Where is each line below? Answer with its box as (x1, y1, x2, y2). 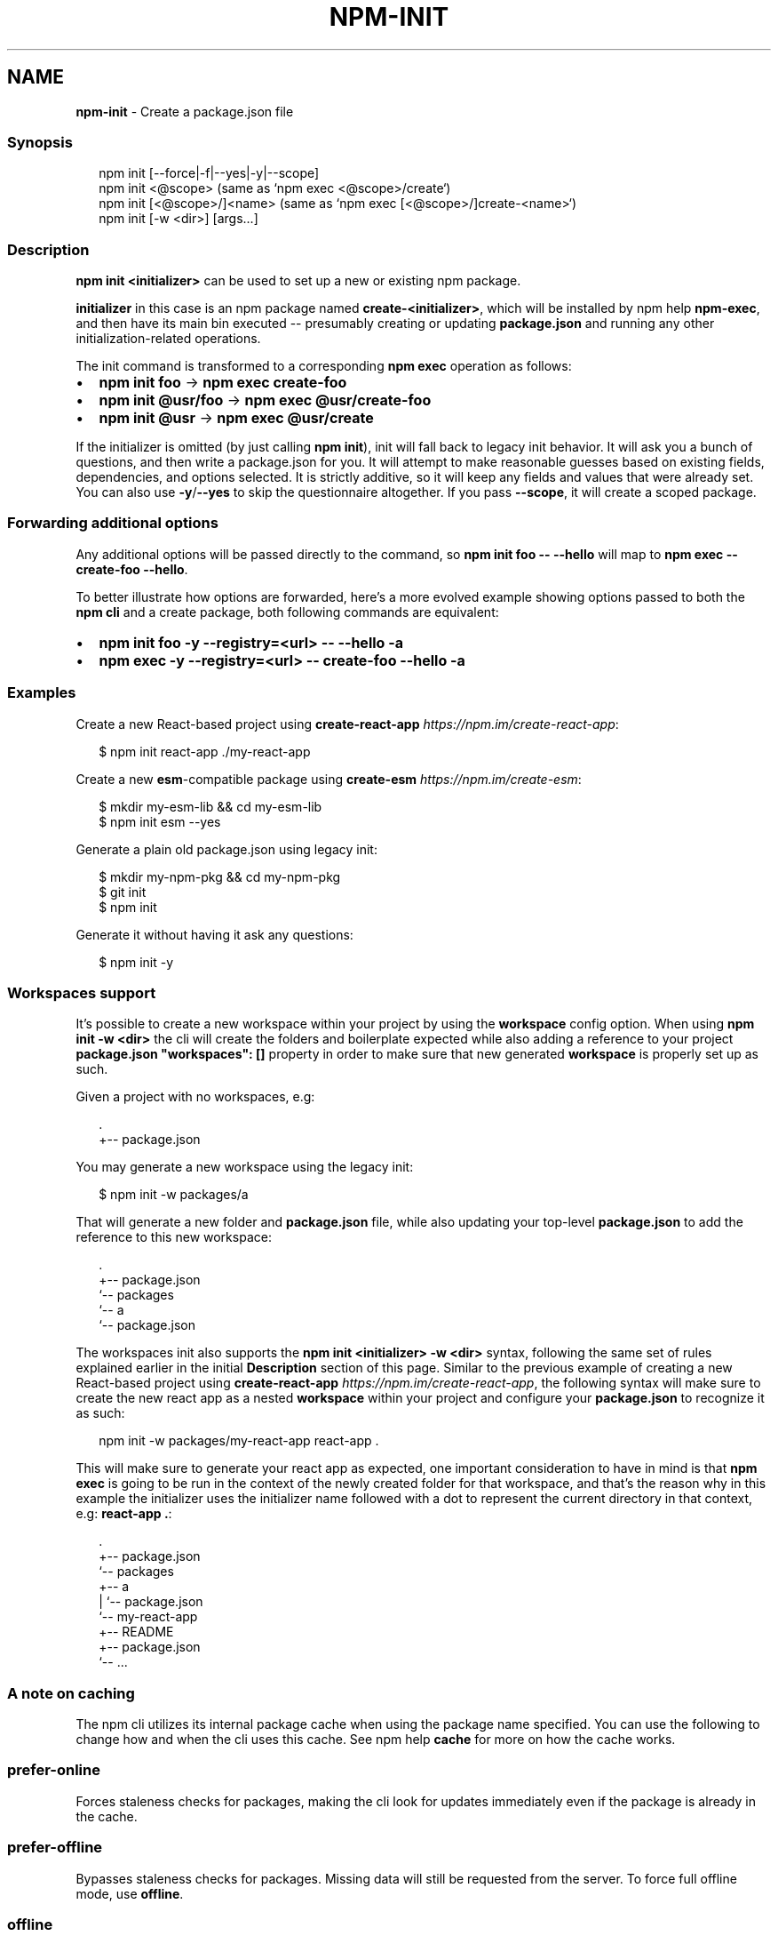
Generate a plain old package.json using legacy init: (75, 841, 377, 857)
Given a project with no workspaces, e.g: (75, 1089, 315, 1105)
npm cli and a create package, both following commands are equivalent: (75, 604, 499, 620)
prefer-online (7, 1761, 100, 1780)
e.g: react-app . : (75, 1506, 172, 1522)
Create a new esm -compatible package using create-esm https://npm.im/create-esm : (75, 771, 582, 787)
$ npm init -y (99, 954, 174, 970)
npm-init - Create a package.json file (75, 103, 294, 119)
